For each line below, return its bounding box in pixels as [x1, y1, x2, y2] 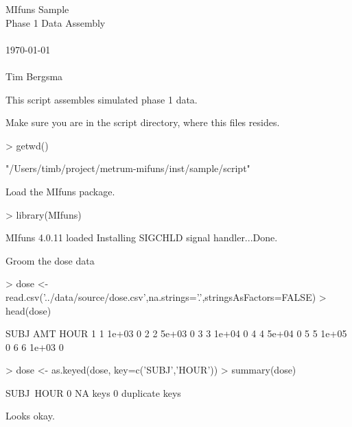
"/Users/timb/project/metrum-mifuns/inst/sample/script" [5, 161, 250, 175]
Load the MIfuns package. [5, 184, 115, 198]
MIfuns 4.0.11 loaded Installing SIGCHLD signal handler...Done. [5, 230, 278, 245]
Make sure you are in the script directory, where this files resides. [5, 115, 280, 130]
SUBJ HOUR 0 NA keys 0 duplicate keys [5, 385, 181, 400]
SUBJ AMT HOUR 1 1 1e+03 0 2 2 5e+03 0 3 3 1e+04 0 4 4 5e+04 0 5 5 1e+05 [5, 326, 347, 341]
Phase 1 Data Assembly [5, 15, 106, 29]
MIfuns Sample [5, 2, 69, 16]
